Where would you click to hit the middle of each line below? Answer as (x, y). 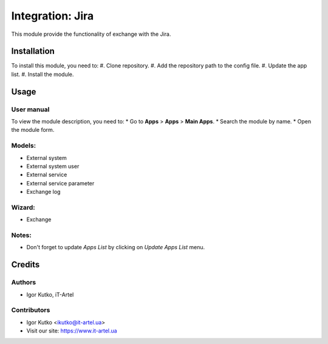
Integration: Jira (53, 16)
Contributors (31, 310)
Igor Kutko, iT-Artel (50, 294)
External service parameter (60, 183)
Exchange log (43, 192)
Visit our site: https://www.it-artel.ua (72, 331)
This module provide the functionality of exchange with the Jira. (91, 34)
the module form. (33, 130)
